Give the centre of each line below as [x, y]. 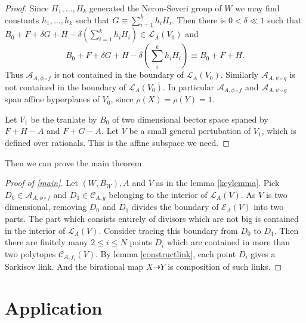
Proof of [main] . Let [41, 183]
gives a [263, 253]
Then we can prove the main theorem [73, 162]
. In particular [189, 86]
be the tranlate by [64, 119]
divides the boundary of [175, 207]
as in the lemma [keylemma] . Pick [218, 183]
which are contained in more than [228, 242]
